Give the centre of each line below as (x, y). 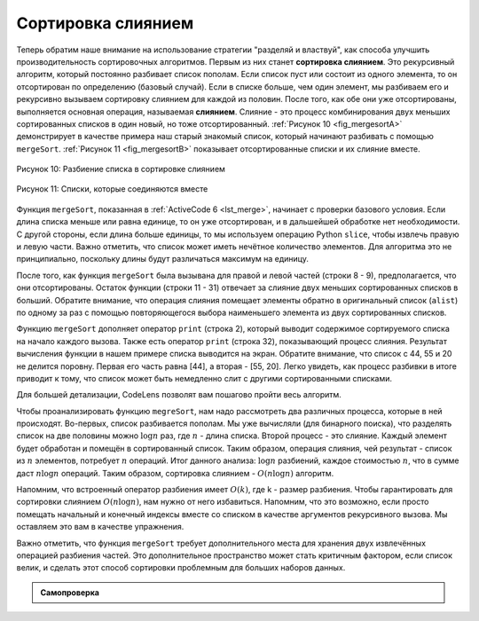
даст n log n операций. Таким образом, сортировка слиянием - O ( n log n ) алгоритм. (175, 473)
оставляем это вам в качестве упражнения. (100, 527)
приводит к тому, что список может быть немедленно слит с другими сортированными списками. (204, 378)
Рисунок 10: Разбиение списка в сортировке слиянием (121, 169)
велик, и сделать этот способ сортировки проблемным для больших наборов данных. (181, 568)
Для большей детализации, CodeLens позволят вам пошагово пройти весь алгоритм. (179, 395)
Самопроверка (70, 592)
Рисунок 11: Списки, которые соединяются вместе (112, 189)
